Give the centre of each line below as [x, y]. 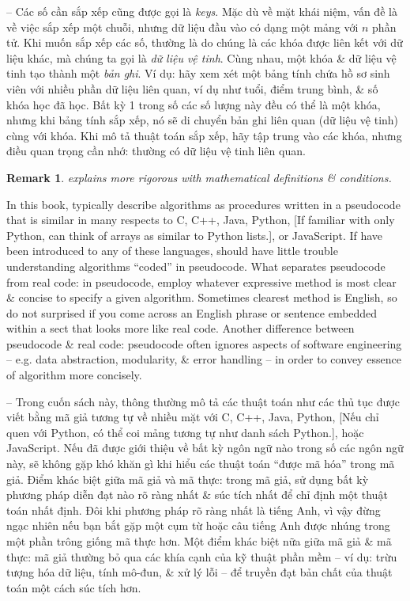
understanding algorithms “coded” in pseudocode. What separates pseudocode [196, 266]
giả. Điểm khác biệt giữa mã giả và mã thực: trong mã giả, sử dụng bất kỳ [188, 479]
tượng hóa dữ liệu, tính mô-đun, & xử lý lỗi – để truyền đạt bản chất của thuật [199, 572]
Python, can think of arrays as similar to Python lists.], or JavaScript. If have [195, 235]
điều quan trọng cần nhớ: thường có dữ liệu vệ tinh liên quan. [156, 151]
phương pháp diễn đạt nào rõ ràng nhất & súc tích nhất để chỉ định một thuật [197, 494]
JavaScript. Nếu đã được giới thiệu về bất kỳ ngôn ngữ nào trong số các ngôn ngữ [205, 448]
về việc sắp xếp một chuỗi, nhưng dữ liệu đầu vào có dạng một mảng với [182, 27]
